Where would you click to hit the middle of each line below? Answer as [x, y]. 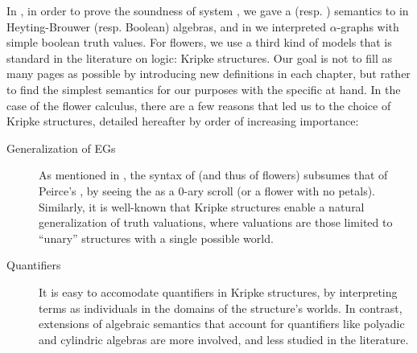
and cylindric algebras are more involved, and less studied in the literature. [224, 339]
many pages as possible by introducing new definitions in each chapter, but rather [208, 74]
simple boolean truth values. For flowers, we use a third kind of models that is [199, 42]
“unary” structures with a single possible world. [156, 238]
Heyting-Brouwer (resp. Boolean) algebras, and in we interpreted [167, 26]
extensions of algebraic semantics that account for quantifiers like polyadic [222, 324]
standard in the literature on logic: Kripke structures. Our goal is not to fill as [200, 57]
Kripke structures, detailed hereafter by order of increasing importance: [183, 121]
